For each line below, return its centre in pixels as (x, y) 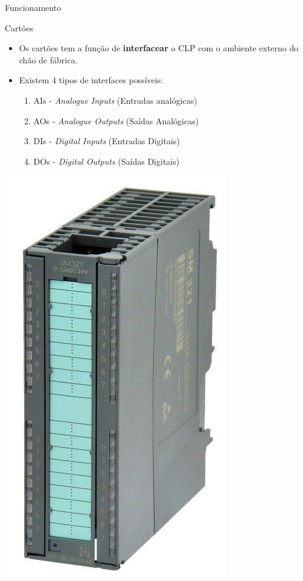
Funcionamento (33, 7)
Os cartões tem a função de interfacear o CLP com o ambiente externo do (159, 48)
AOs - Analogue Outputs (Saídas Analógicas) (116, 120)
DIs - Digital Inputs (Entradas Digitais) (107, 141)
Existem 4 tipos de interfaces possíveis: (91, 80)
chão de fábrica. (48, 59)
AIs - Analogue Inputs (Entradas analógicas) (115, 100)
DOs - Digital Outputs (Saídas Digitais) (107, 161)
